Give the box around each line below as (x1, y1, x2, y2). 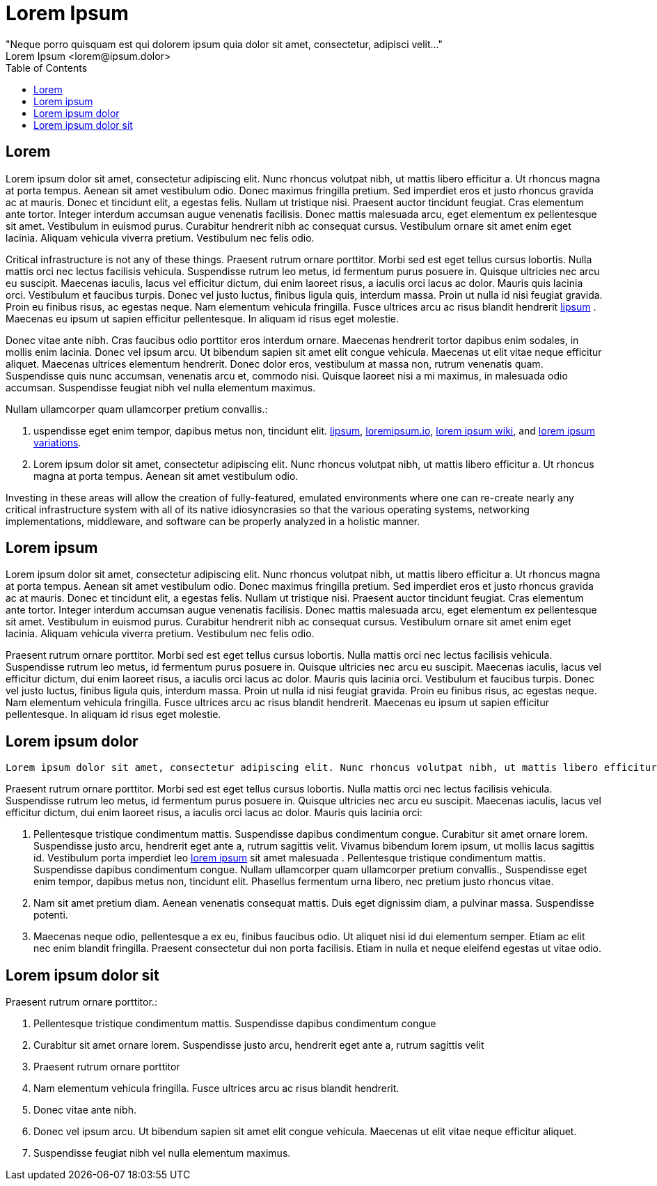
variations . (33, 436, 81, 448)
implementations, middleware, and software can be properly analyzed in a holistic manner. (6, 515, 420, 527)
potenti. (33, 909, 68, 921)
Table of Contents (6, 61, 88, 74)
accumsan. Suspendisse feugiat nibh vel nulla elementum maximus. (6, 381, 316, 393)
